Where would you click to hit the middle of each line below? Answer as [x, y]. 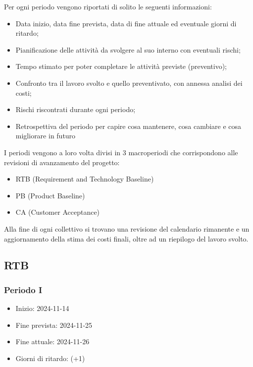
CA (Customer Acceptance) [58, 212]
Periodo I [23, 289]
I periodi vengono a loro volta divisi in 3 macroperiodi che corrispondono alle [121, 152]
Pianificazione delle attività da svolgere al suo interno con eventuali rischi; [128, 49]
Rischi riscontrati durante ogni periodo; [76, 109]
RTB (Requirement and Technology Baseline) [85, 179]
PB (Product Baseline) [50, 195]
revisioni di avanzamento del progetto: [62, 162]
